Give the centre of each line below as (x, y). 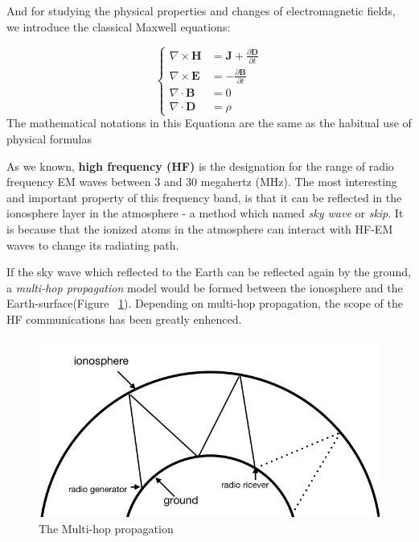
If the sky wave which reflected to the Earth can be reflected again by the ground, (209, 272)
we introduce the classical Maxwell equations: (119, 26)
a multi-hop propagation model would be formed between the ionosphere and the (205, 287)
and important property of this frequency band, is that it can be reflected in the (204, 197)
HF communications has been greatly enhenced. (124, 319)
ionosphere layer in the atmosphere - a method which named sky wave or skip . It (205, 213)
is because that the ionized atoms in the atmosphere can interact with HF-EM (200, 229)
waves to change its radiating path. (93, 244)
